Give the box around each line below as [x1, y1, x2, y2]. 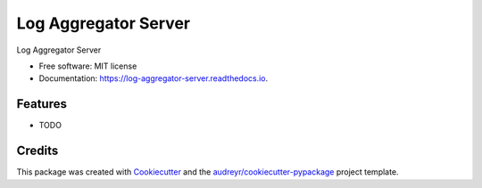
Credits [16, 143, 59, 159]
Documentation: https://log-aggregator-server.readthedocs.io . [38, 73, 269, 84]
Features [16, 96, 67, 111]
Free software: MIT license [38, 61, 137, 71]
